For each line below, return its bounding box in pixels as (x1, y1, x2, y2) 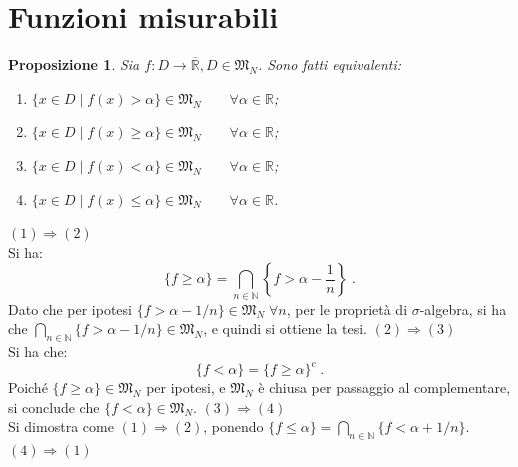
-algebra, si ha (419, 298, 507, 319)
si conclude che (8, 396, 100, 417)
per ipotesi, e (146, 377, 226, 398)
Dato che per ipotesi (8, 298, 132, 319)
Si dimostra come (8, 416, 114, 437)
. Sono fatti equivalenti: (257, 54, 402, 75)
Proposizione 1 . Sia (8, 54, 140, 75)
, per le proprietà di (286, 298, 408, 319)
